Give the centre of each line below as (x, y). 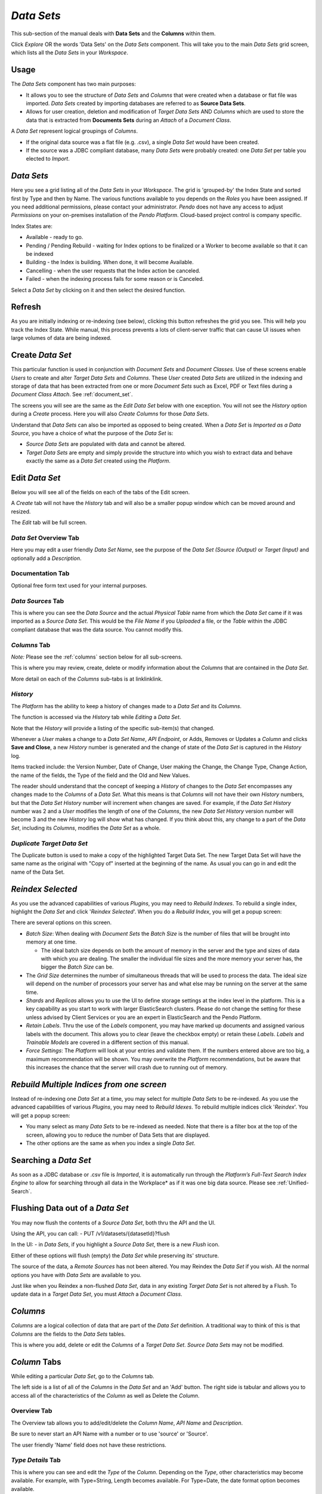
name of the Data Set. (38, 872)
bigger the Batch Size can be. (77, 967)
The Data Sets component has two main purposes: (74, 84)
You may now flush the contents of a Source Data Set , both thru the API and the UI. (113, 1223)
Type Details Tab (36, 1460)
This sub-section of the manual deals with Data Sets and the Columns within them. (113, 33)
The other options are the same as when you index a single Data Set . (111, 1143)
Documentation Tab (40, 574)
